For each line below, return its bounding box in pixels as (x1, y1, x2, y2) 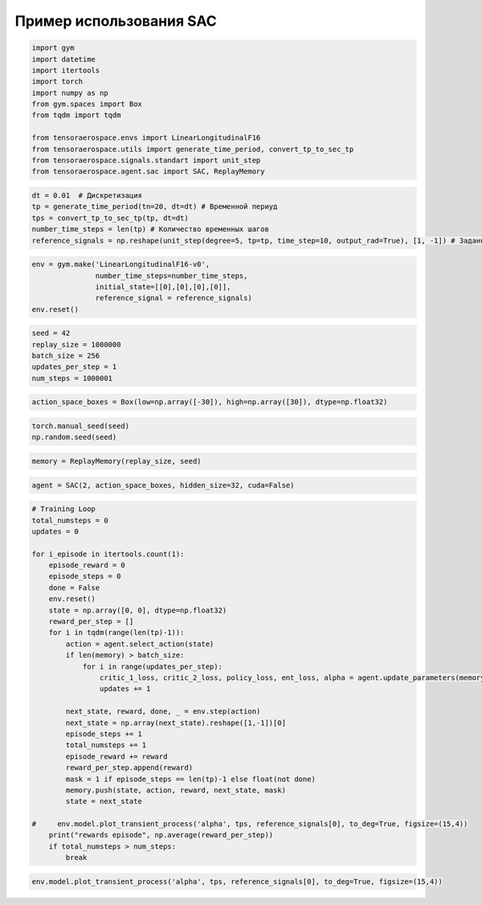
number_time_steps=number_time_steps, (95, 271, 248, 281)
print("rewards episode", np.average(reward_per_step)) (48, 830, 274, 840)
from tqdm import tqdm (31, 111, 121, 120)
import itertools (31, 65, 100, 75)
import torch (31, 77, 84, 86)
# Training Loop (31, 505, 96, 514)
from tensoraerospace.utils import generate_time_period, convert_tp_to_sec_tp (31, 145, 354, 154)
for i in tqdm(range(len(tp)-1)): (48, 628, 185, 637)
